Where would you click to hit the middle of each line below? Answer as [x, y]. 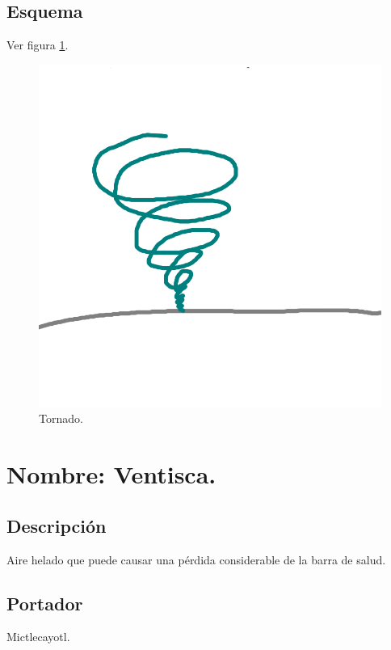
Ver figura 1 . [38, 45]
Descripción [57, 525]
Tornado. [61, 418]
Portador [45, 603]
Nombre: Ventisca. [111, 474]
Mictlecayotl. [38, 637]
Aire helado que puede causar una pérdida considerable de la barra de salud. [196, 559]
